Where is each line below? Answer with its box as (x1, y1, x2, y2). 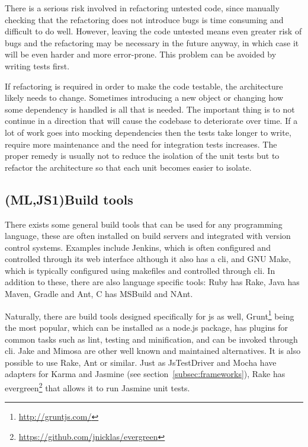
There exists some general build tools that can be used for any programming (5, 218, 283, 230)
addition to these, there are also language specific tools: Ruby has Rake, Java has (5, 276, 300, 288)
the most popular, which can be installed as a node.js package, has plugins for (5, 321, 288, 333)
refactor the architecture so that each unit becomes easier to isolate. (5, 161, 252, 173)
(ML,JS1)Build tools (5, 190, 133, 208)
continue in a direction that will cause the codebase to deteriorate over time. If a (5, 114, 298, 127)
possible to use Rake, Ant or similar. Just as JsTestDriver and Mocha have (5, 356, 277, 368)
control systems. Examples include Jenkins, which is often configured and (5, 241, 271, 253)
